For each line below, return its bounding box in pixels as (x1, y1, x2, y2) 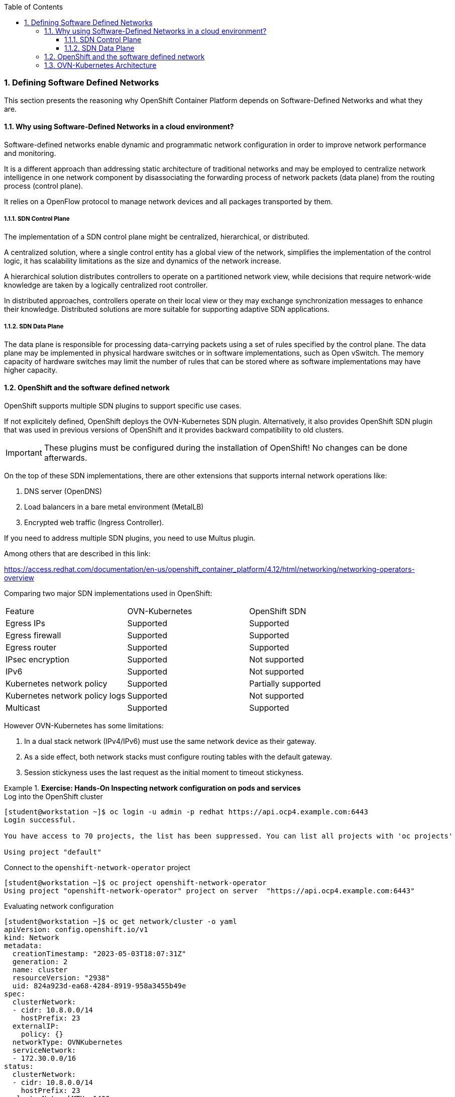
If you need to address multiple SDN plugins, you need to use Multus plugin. (4, 533, 256, 542)
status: (4, 1062, 34, 1070)
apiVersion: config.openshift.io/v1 (4, 925, 148, 934)
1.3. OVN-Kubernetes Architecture (44, 61, 157, 69)
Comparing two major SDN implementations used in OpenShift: (4, 588, 212, 598)
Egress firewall (6, 630, 61, 640)
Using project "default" (4, 848, 101, 856)
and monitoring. (4, 148, 56, 157)
